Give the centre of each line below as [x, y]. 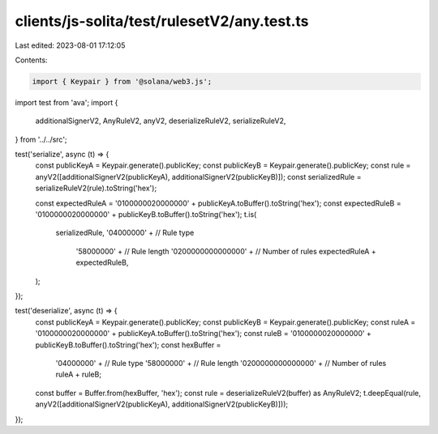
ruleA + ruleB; [78, 374]
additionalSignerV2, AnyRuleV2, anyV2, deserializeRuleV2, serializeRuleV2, [161, 121]
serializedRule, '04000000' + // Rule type [125, 233]
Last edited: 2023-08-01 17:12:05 [70, 45]
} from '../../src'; [41, 139]
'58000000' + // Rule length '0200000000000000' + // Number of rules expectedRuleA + [226, 251]
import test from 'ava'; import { [67, 102]
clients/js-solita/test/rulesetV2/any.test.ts [162, 21]
